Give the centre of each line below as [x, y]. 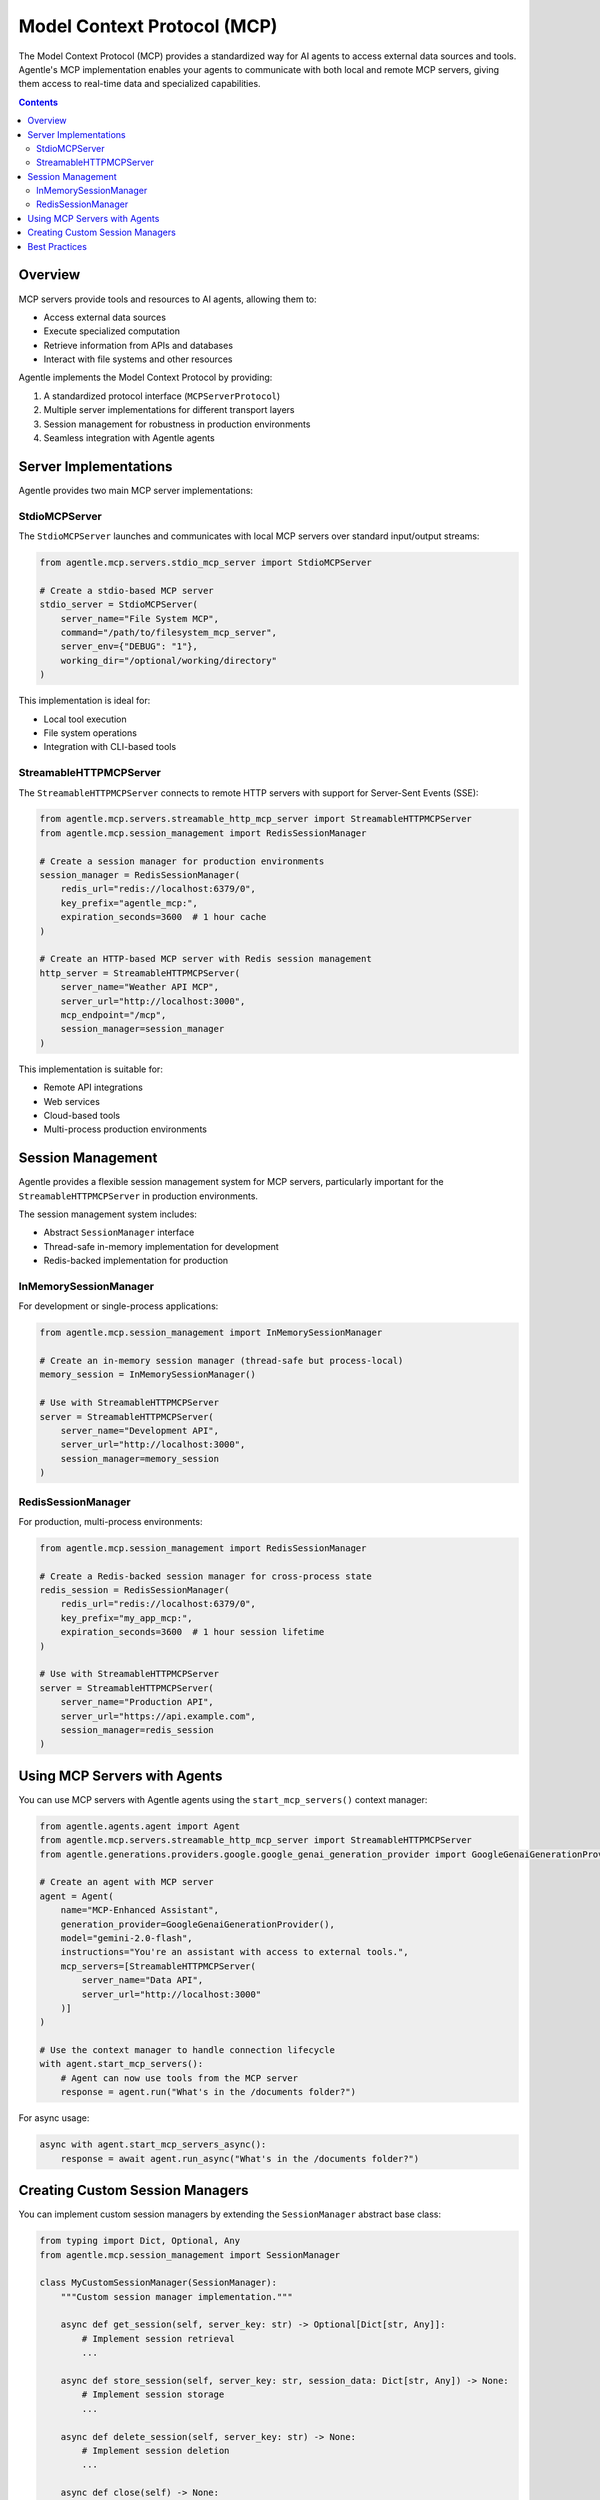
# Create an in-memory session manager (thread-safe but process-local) [221, 1361]
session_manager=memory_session [140, 1458]
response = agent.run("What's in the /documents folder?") [208, 2092]
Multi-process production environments [125, 1129]
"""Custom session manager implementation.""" [177, 2296]
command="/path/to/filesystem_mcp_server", [168, 633]
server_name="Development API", [140, 1430]
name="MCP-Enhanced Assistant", [140, 1910]
